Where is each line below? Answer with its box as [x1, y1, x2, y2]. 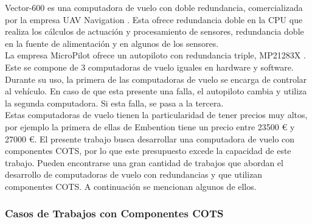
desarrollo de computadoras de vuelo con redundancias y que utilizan [5, 168, 263, 181]
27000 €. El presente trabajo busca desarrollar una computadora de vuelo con [5, 132, 295, 145]
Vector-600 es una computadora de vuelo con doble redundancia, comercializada [5, 1, 303, 13]
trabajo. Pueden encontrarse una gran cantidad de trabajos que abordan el [5, 156, 283, 169]
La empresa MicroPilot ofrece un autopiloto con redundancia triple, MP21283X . [5, 49, 306, 61]
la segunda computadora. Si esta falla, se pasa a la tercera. [5, 96, 224, 109]
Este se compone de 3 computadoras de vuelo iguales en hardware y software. [5, 60, 294, 73]
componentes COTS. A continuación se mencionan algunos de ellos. [5, 180, 257, 192]
